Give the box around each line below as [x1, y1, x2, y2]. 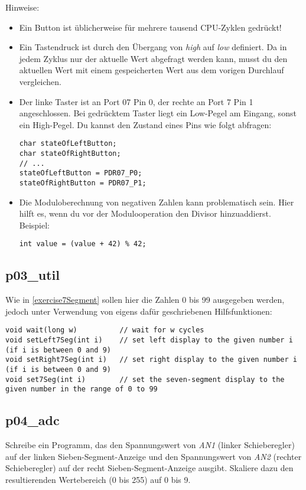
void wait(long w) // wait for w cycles [5, 326, 204, 335]
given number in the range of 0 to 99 [5, 385, 158, 394]
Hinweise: [5, 1, 40, 13]
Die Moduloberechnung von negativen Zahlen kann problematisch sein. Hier [19, 195, 294, 208]
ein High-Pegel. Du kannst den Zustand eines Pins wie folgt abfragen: [19, 118, 272, 130]
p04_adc [5, 411, 60, 429]
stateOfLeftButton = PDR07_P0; [19, 169, 142, 178]
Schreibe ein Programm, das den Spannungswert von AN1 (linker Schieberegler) [5, 439, 295, 451]
